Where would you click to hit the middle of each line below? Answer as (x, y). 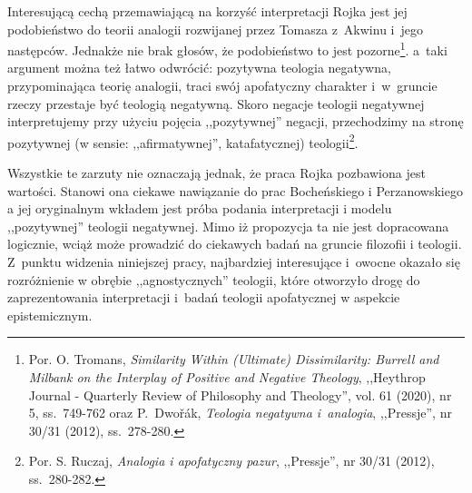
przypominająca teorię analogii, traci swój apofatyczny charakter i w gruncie (222, 86)
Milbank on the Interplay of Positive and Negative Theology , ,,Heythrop (227, 377)
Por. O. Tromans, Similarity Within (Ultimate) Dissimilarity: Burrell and (234, 359)
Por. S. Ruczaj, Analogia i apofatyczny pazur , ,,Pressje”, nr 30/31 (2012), (231, 461)
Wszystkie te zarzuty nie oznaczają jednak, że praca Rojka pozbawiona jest (216, 173)
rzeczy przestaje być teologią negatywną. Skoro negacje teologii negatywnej (216, 103)
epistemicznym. (50, 315)
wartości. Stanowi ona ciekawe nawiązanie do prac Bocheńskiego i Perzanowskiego (235, 190)
